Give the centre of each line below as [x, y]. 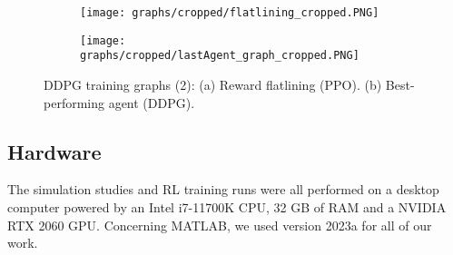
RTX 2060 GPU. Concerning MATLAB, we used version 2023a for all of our [220, 225]
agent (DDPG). [152, 102]
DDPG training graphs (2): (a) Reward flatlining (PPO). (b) [213, 84]
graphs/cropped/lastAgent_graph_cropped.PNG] [220, 56]
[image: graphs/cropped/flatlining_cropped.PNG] [230, 13]
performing [74, 102]
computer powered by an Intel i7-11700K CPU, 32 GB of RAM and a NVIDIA [227, 206]
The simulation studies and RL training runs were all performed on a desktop [223, 189]
